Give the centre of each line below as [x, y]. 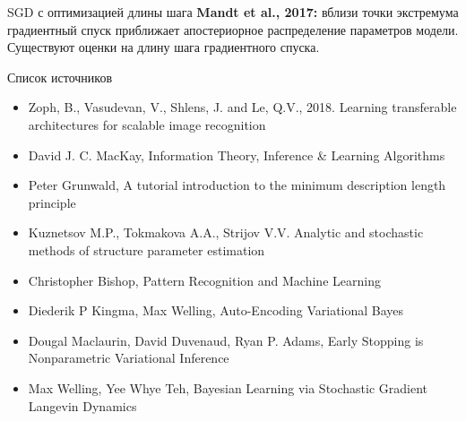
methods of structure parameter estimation [147, 249]
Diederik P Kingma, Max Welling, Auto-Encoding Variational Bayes [216, 310]
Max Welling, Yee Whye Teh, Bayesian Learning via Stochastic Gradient [228, 387]
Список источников [60, 77]
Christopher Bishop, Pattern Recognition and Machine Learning [204, 280]
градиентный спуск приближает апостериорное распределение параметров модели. [233, 29]
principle [52, 202]
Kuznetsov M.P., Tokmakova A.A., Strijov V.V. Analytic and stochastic [226, 232]
